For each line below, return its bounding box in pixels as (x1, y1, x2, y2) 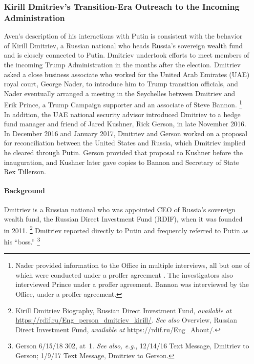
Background (4, 185, 45, 196)
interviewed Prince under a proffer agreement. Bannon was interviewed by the (15, 279, 249, 289)
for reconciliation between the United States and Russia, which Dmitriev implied (4, 138, 246, 148)
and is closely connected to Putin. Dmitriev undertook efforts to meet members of (4, 50, 250, 60)
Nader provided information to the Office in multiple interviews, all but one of (15, 260, 250, 270)
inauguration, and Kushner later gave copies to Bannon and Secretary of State (4, 157, 239, 167)
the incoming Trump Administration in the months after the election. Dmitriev (4, 59, 241, 69)
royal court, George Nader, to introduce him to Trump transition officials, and (4, 79, 238, 89)
